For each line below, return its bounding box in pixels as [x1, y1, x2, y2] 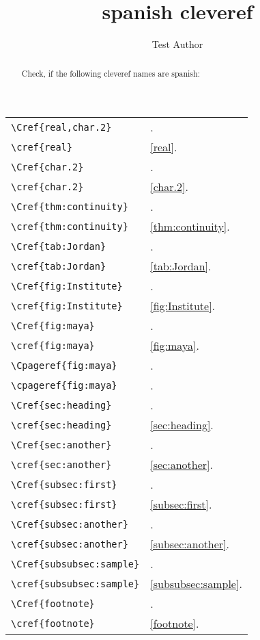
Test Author [151, 37, 203, 51]
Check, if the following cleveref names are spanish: [21, 67, 200, 79]
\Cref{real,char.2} [11, 121, 112, 133]
